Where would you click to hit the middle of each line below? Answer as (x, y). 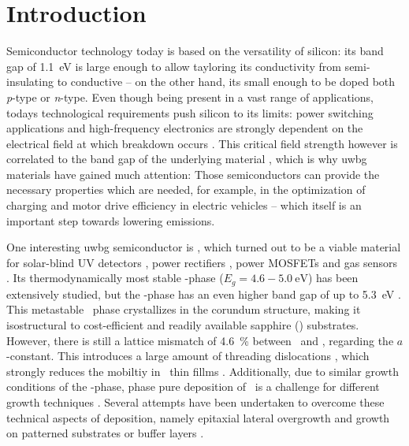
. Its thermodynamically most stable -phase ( (115, 278)
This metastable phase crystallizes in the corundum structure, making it (184, 309)
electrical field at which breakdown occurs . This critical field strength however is (202, 143)
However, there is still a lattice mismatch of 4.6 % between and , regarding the (200, 340)
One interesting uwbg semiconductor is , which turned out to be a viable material (204, 247)
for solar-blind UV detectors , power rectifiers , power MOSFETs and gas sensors (202, 262)
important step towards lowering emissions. (111, 220)
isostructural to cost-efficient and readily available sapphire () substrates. (183, 325)
